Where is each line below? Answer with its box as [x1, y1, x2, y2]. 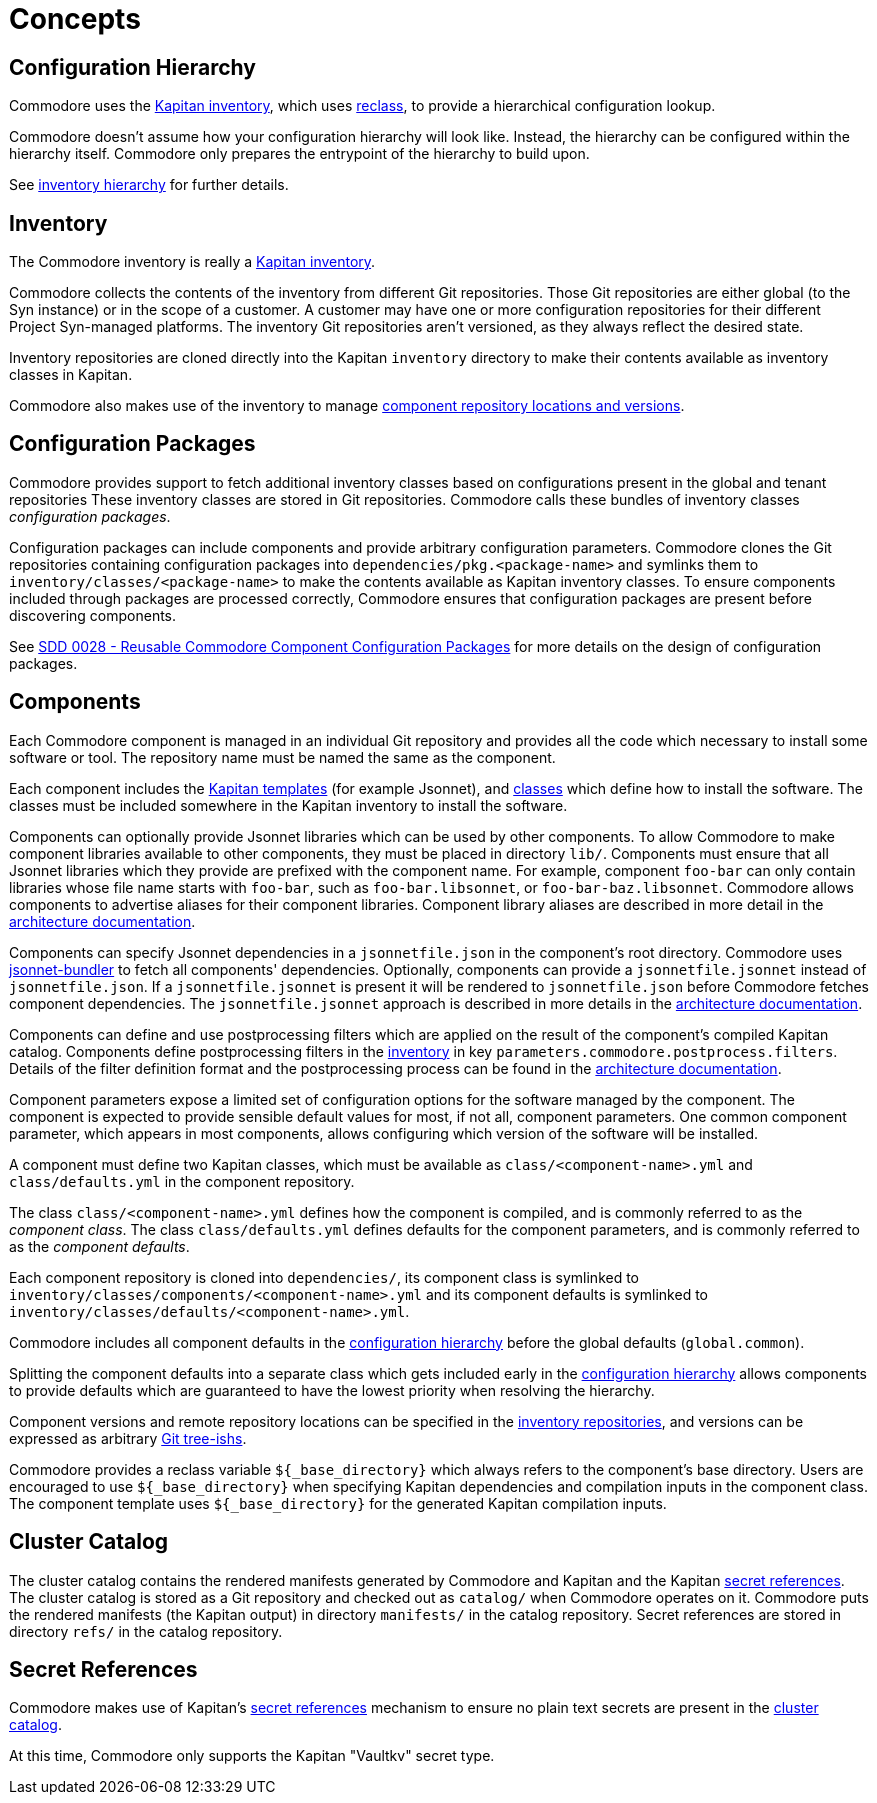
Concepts [9, 2, 141, 36]
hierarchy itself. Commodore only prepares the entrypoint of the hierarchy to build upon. [9, 145, 590, 163]
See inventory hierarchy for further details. [9, 176, 289, 194]
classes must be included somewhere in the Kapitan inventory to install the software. [9, 796, 568, 814]
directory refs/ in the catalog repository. [9, 1622, 283, 1640]
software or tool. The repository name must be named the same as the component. [9, 748, 556, 766]
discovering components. [9, 606, 177, 624]
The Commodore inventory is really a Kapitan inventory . [9, 253, 376, 271]
